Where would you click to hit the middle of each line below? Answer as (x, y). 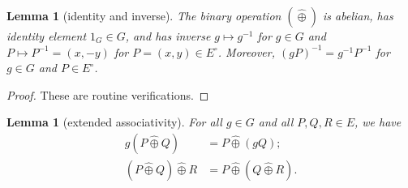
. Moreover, (246, 51)
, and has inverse (168, 36)
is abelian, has (358, 15)
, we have (378, 122)
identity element (47, 36)
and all (276, 122)
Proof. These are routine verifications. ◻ (108, 94)
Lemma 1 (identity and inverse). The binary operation (144, 15)
